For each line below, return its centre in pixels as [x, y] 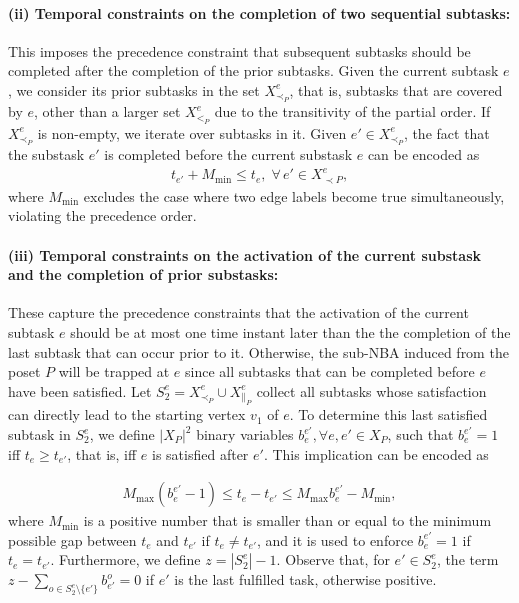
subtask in [39, 434]
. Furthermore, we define [125, 559]
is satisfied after [200, 453]
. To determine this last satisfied [388, 414]
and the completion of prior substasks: [143, 274]
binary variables [245, 434]
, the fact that [446, 132]
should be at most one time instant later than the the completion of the [290, 331]
